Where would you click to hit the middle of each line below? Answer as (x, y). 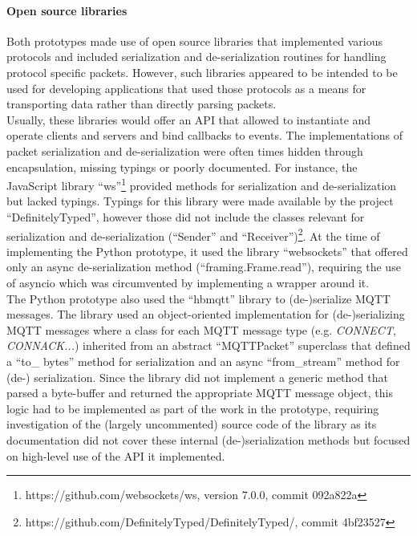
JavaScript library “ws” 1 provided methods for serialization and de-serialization (202, 184)
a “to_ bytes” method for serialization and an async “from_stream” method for (203, 361)
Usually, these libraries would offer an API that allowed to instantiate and (189, 119)
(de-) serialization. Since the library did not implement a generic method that (197, 377)
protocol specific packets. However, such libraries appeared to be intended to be (202, 72)
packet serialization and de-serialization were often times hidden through (185, 150)
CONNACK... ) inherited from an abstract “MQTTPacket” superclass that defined (208, 345)
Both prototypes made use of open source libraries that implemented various (194, 41)
